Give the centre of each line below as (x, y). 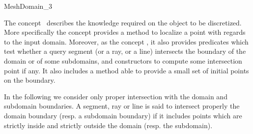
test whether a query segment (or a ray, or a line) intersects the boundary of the (125, 51)
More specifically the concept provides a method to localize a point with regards (125, 32)
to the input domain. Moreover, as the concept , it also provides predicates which (126, 41)
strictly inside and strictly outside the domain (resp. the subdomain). (108, 125)
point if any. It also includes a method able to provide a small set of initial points (126, 70)
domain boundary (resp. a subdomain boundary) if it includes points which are (123, 115)
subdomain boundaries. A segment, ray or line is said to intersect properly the (122, 106)
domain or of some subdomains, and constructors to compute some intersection (123, 60)
